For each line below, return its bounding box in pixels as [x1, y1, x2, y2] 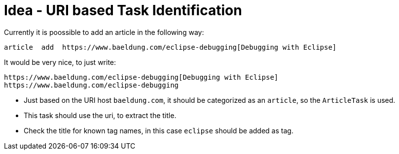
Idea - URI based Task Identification [4, 2, 242, 19]
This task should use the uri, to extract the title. [24, 111, 177, 120]
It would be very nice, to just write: [4, 58, 116, 66]
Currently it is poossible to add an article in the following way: [4, 28, 204, 36]
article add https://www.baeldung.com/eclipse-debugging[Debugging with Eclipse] [4, 43, 337, 51]
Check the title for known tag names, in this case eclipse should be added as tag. [24, 126, 293, 135]
